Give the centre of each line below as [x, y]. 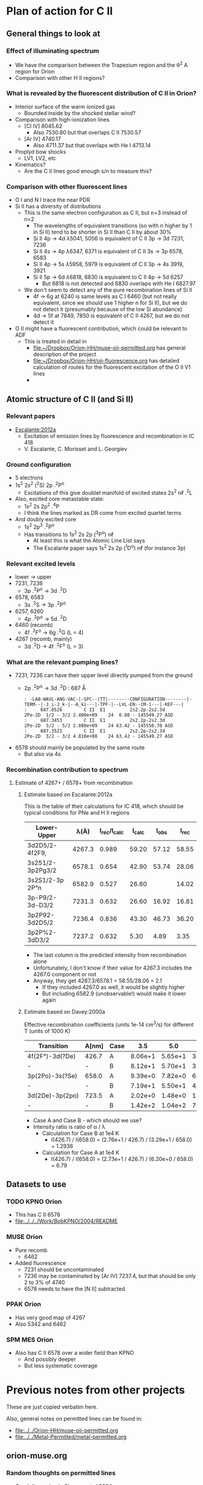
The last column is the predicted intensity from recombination [110, 954]
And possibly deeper [50, 1359]
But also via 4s [43, 754]
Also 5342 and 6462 [40, 1324]
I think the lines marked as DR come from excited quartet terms [103, 513]
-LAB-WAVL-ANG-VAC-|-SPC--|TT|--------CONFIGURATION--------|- [111, 699]
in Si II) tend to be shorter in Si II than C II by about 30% [102, 232]
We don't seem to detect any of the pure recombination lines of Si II [108, 290]
